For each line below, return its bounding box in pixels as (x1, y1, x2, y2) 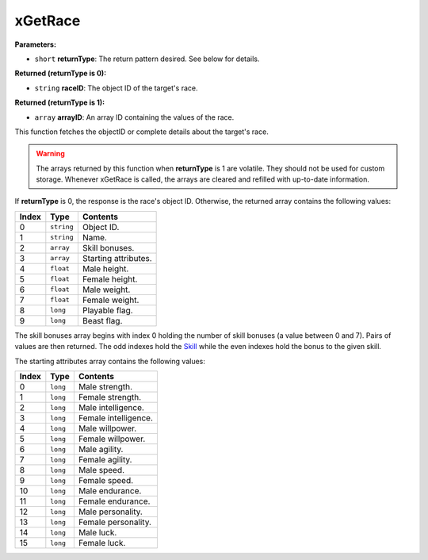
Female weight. (82, 294, 139, 305)
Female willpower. (78, 433, 146, 444)
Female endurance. (78, 496, 151, 507)
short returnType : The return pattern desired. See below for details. (34, 54, 260, 63)
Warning (36, 149, 65, 159)
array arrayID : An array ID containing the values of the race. (34, 112, 235, 122)
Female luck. (78, 538, 126, 549)
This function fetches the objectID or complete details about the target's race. (14, 127, 269, 136)
